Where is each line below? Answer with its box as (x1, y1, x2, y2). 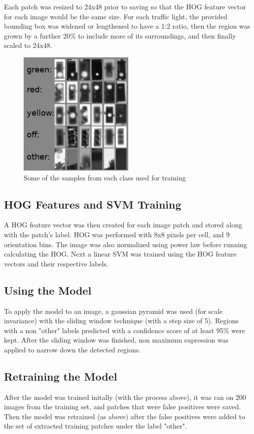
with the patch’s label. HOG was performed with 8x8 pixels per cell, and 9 (4, 229, 230, 239)
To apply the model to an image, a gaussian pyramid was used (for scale (4, 305, 223, 316)
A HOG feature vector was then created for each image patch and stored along (4, 219, 243, 230)
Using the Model (4, 282, 92, 298)
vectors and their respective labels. (4, 258, 109, 268)
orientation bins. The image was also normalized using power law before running (4, 239, 247, 249)
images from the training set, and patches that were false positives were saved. (4, 401, 241, 412)
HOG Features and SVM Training (4, 196, 181, 212)
